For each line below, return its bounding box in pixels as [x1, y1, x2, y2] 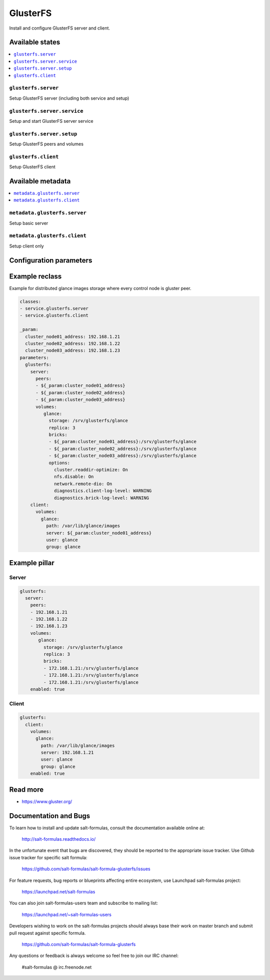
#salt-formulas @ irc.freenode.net [21, 964, 92, 970]
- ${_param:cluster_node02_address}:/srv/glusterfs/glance [48, 446, 197, 451]
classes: [19, 299, 41, 304]
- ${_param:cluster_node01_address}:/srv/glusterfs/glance [48, 439, 197, 444]
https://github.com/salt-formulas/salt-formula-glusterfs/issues [21, 866, 150, 872]
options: [48, 460, 70, 465]
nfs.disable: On [54, 474, 94, 479]
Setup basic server [9, 220, 48, 226]
